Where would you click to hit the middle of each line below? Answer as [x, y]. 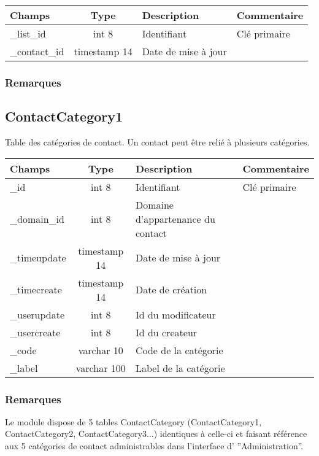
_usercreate [35, 332]
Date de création [171, 290]
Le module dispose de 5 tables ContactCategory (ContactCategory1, [133, 421]
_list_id [28, 33]
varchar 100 [101, 368]
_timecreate [36, 290]
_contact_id [37, 51]
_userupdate [37, 314]
